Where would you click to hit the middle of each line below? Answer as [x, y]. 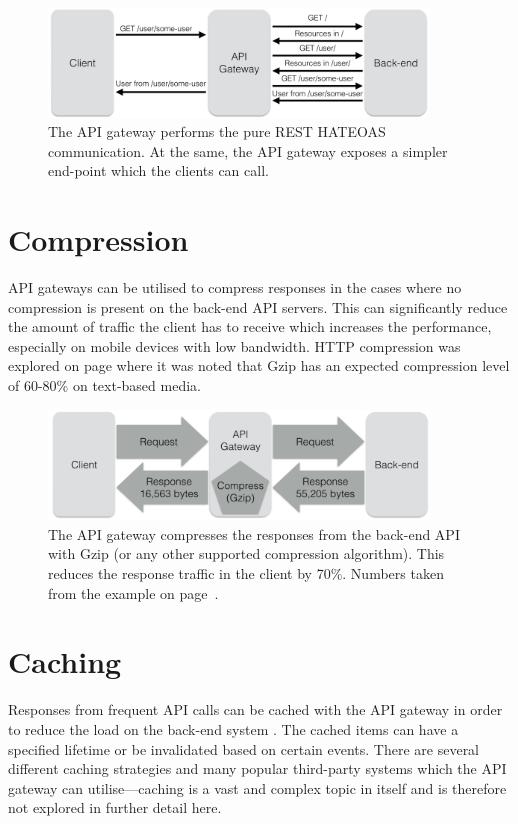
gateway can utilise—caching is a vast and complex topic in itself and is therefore [257, 787]
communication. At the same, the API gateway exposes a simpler [248, 150]
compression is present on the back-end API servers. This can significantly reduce [258, 306]
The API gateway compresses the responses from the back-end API [254, 533]
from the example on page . [133, 592]
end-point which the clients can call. [158, 170]
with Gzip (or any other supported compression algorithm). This [246, 553]
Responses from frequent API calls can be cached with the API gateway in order [255, 709]
